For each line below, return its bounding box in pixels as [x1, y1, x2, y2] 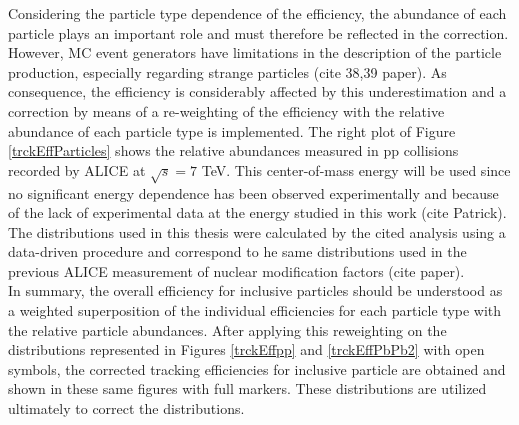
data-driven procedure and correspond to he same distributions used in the [8, 241, 467, 262]
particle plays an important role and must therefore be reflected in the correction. [8, 22, 509, 43]
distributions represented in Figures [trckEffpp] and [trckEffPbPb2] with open [8, 339, 485, 360]
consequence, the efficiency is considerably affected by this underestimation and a [8, 81, 507, 102]
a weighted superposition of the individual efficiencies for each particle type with [8, 300, 502, 321]
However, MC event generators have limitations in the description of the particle [8, 42, 502, 63]
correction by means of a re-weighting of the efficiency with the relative [8, 100, 445, 121]
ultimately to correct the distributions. [8, 398, 245, 419]
